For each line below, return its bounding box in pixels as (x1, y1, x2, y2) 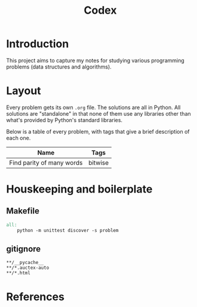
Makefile (6, 206, 40, 216)
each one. (6, 134, 31, 141)
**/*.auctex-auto (6, 265, 50, 271)
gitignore (6, 244, 41, 254)
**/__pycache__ (6, 260, 44, 266)
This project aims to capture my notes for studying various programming (6, 57, 185, 64)
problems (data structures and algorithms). (6, 63, 112, 70)
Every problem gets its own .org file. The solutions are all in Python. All (6, 104, 181, 111)
